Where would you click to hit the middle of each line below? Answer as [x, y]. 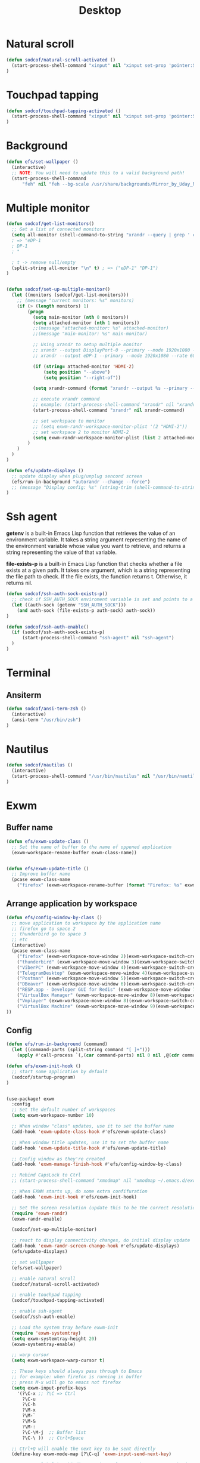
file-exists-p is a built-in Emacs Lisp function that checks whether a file [94, 564]
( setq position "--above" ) [77, 372]
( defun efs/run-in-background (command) [57, 1044]
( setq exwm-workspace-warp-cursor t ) [58, 1361]
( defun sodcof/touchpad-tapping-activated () [63, 111]
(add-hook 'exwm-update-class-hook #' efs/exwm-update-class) [89, 1132]
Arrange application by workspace [72, 904]
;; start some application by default [60, 1071]
